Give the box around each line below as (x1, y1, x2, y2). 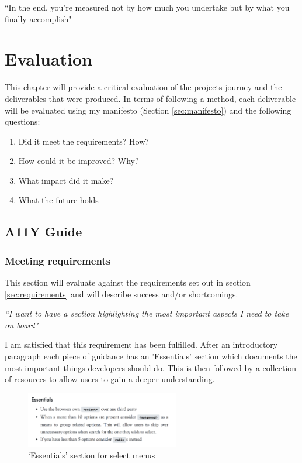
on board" (5, 318, 39, 331)
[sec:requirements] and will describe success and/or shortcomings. (5, 287, 238, 300)
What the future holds (18, 194, 99, 206)
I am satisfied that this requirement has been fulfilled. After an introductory (5, 338, 278, 351)
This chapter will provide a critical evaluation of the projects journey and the (5, 81, 282, 93)
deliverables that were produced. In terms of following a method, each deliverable (5, 92, 296, 104)
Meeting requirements (5, 253, 111, 267)
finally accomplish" (5, 12, 72, 25)
